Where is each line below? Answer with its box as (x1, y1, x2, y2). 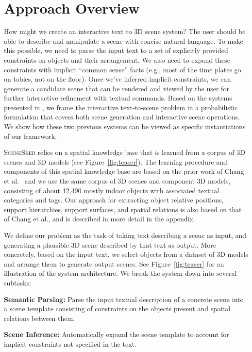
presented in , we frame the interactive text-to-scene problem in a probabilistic (4, 102, 238, 112)
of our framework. (4, 131, 57, 141)
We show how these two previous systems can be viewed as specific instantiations (4, 121, 246, 132)
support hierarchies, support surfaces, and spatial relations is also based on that (4, 204, 242, 214)
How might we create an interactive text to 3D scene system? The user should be (4, 26, 246, 36)
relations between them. (4, 313, 75, 323)
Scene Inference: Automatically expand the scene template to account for (4, 329, 229, 339)
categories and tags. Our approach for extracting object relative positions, (4, 195, 224, 205)
